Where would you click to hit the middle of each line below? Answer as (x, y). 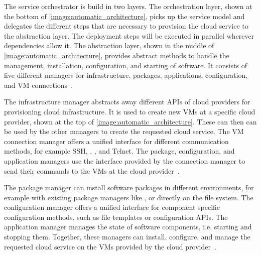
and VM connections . (38, 85)
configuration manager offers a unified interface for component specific (112, 207)
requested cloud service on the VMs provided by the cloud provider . (110, 246)
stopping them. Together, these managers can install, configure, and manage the (127, 237)
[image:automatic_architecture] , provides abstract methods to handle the (117, 55)
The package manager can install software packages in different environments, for (129, 187)
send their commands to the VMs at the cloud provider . (92, 170)
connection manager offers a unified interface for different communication (116, 141)
